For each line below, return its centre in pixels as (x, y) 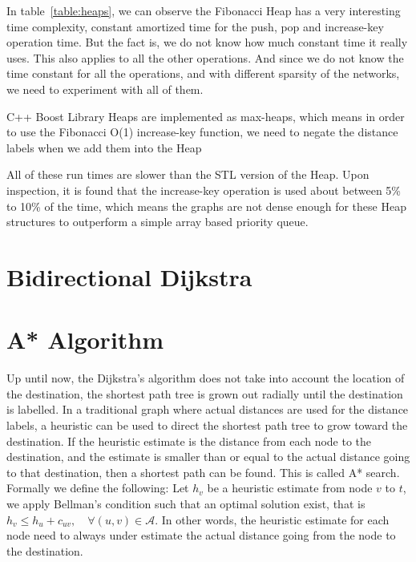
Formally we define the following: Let (98, 488)
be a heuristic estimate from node (290, 488)
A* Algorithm (85, 340)
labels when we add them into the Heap (104, 147)
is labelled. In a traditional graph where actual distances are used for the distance (208, 409)
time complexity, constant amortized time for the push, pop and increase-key (195, 26)
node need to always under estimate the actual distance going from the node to (201, 535)
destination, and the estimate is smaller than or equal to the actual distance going (208, 457)
